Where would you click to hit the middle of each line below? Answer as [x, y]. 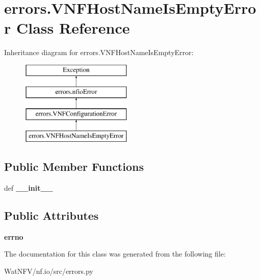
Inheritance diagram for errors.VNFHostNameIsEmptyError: [99, 52]
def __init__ [29, 187]
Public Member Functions [74, 167]
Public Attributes [51, 215]
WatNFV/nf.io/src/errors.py [49, 271]
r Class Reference [67, 28]
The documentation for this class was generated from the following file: [115, 254]
